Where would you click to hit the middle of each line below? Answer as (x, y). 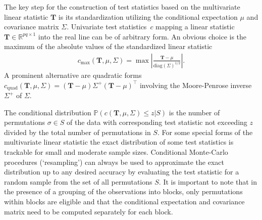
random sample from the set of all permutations (78, 181)
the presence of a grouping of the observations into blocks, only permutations (123, 191)
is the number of (194, 112)
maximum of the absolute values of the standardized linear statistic (108, 46)
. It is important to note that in (208, 181)
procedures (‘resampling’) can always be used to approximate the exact (114, 162)
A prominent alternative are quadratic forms (73, 75)
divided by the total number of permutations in (77, 132)
